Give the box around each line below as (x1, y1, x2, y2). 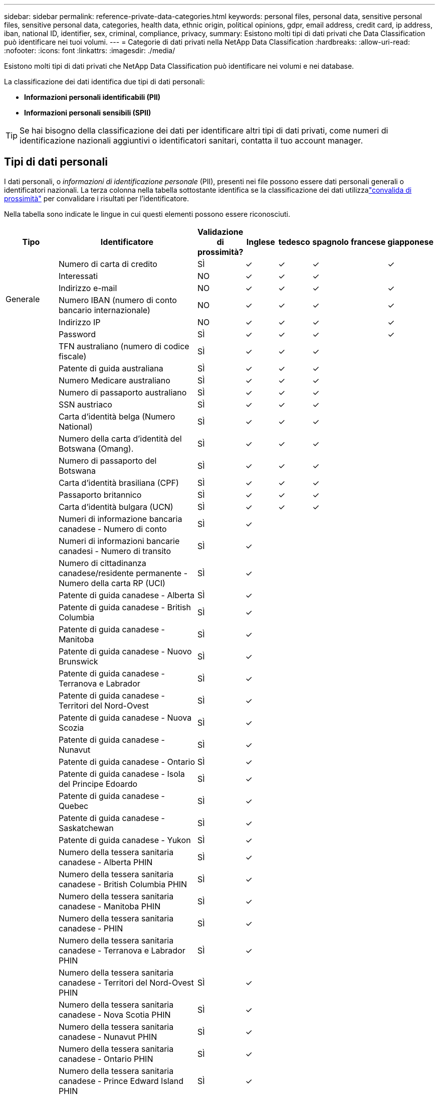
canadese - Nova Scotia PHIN (58, 1009, 171, 1020)
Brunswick (58, 656, 98, 666)
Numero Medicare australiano (58, 375, 170, 385)
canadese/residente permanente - (58, 568, 188, 578)
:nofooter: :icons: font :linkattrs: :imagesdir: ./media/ (4, 46, 175, 55)
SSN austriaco (58, 399, 112, 409)
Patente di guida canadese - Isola (58, 768, 185, 779)
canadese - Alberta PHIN (58, 857, 153, 867)
